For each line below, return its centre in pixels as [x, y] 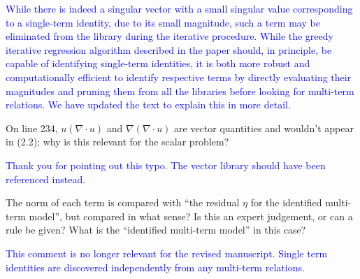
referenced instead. [46, 179]
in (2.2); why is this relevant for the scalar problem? [117, 142]
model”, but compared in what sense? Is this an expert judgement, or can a [191, 216]
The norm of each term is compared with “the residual [123, 202]
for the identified [286, 202]
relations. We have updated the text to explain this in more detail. [148, 105]
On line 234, [32, 128]
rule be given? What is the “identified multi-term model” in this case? [156, 230]
